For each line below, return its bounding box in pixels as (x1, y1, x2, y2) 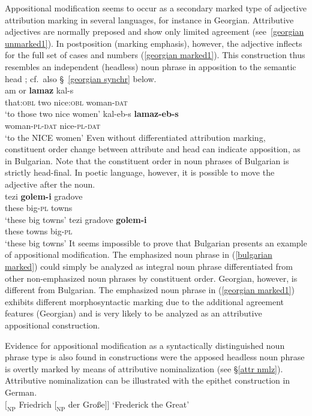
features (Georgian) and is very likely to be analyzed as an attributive (5, 307, 262, 319)
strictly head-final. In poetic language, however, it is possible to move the (5, 166, 275, 179)
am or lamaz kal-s (5, 84, 74, 97)
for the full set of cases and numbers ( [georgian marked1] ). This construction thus (5, 49, 305, 61)
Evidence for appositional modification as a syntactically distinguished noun (5, 339, 285, 351)
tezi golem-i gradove (5, 189, 83, 202)
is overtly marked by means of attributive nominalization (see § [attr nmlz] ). (5, 362, 283, 375)
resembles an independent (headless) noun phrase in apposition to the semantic (5, 60, 296, 73)
